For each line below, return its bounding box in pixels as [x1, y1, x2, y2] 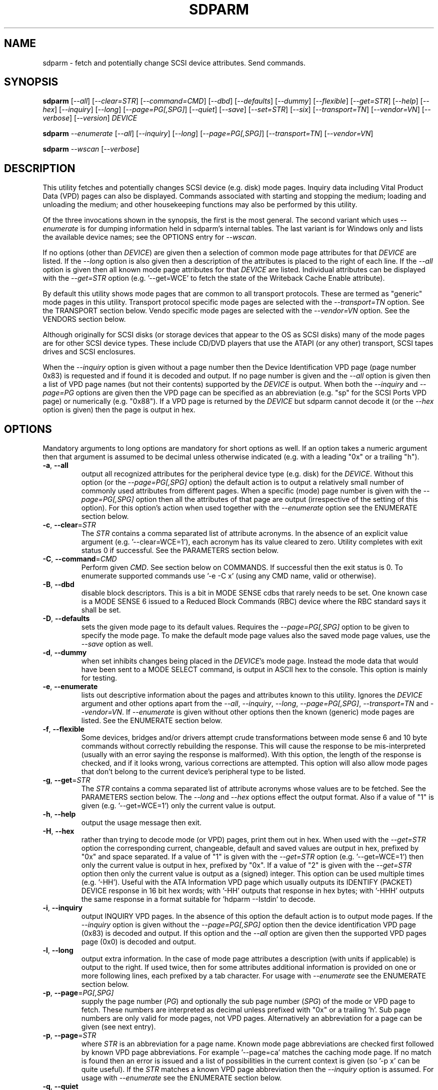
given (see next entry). [81, 1022, 156, 1031]
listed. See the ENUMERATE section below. [81, 716, 222, 725]
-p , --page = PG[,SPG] [42, 988, 114, 997]
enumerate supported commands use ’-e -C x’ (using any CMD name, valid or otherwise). [81, 572, 376, 581]
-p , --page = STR [42, 1031, 96, 1040]
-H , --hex [42, 827, 74, 836]
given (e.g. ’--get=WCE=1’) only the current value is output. [81, 801, 276, 810]
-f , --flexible [42, 725, 84, 734]
